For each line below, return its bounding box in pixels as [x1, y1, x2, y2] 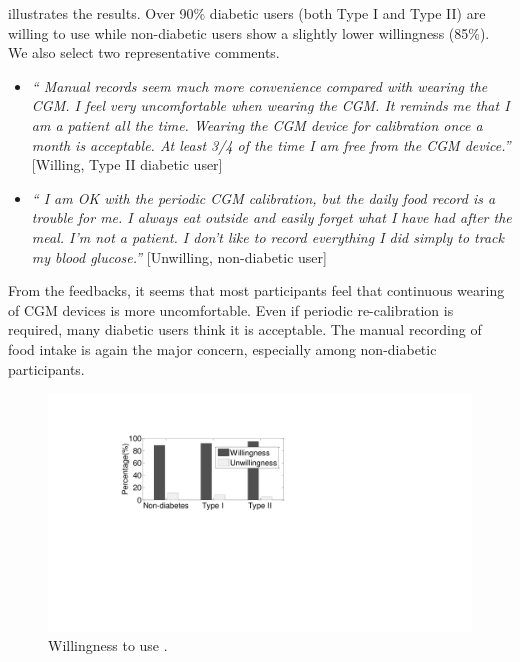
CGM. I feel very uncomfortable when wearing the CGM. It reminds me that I [31, 95, 510, 116]
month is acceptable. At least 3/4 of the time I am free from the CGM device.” [31, 134, 511, 155]
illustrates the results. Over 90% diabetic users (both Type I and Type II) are [8, 3, 486, 23]
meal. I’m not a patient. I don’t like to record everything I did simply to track [31, 226, 504, 247]
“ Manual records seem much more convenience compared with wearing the [31, 75, 488, 96]
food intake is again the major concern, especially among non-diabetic [8, 338, 437, 359]
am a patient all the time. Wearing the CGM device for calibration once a [31, 114, 483, 135]
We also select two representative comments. [8, 42, 280, 63]
